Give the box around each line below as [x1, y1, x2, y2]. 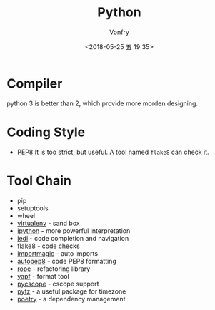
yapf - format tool [16, 272, 69, 280]
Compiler [6, 76, 63, 91]
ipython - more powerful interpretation [16, 226, 131, 235]
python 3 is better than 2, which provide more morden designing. [6, 99, 198, 108]
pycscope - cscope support [16, 279, 99, 288]
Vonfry [109, 28, 130, 36]
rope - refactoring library [16, 264, 91, 273]
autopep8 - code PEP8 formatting [16, 257, 117, 265]
